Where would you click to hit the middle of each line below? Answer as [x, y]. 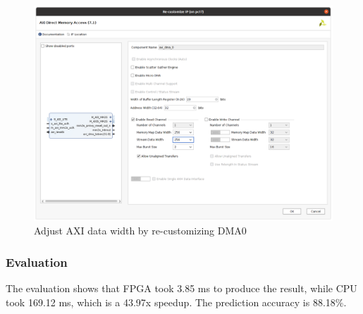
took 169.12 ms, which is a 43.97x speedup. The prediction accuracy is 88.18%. [176, 302]
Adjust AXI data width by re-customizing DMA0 [140, 231]
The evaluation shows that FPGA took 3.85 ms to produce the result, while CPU [181, 288]
